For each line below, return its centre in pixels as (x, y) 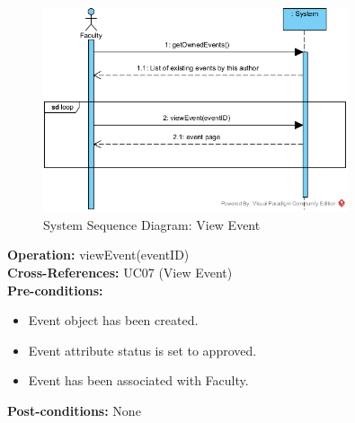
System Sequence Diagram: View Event (152, 224)
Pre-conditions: (55, 290)
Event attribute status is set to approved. (142, 350)
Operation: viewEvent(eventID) (98, 255)
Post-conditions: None (74, 410)
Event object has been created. (113, 320)
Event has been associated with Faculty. (138, 380)
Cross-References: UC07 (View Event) (120, 273)
